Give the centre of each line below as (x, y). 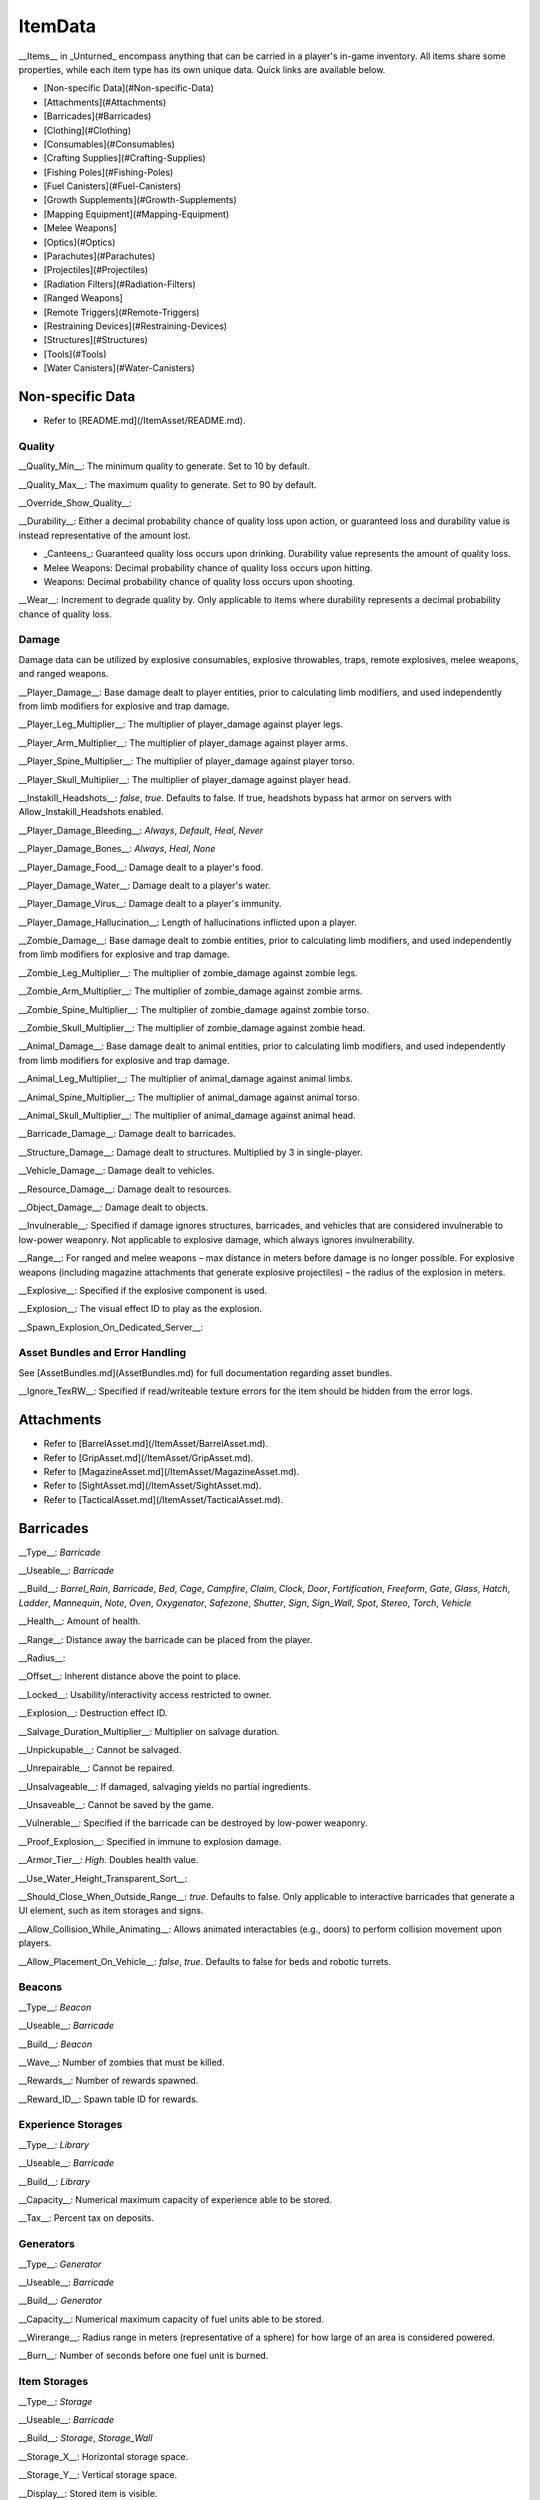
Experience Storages (70, 2125)
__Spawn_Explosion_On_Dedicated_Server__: (111, 1327)
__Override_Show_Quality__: (75, 502)
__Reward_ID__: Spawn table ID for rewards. (108, 2099)
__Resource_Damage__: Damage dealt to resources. (125, 1189)
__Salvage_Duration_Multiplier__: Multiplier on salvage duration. (149, 1731)
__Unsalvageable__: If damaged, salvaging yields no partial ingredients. (165, 1786)
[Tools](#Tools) (75, 354)
